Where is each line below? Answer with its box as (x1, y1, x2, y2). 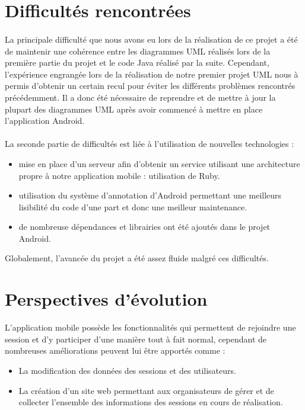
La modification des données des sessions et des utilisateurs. (18, 364, 236, 376)
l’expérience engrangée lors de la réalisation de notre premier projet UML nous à (5, 68, 298, 80)
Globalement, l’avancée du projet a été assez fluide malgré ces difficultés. (5, 252, 269, 264)
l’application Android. (5, 114, 85, 127)
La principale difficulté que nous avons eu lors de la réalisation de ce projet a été (5, 33, 298, 45)
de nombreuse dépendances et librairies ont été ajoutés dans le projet (18, 220, 271, 233)
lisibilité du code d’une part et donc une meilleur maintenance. (18, 200, 247, 213)
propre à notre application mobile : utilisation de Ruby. (18, 169, 220, 181)
